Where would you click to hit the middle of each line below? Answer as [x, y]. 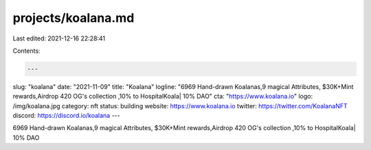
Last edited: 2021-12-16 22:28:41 [59, 38]
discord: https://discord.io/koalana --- [66, 116]
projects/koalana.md [74, 18]
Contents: [26, 51]
